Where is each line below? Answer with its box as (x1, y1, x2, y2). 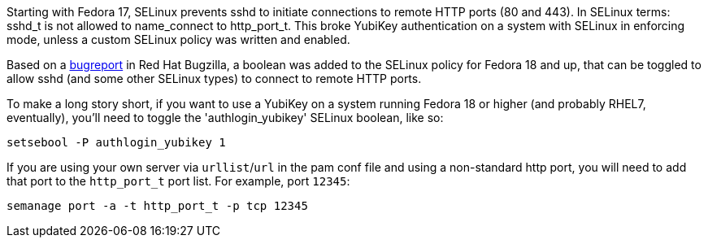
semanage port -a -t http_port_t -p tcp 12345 (7, 199, 308, 212)
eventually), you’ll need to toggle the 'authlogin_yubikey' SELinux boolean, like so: (7, 111, 444, 124)
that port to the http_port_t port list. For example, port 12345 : (7, 174, 350, 188)
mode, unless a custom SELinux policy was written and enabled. (7, 33, 350, 46)
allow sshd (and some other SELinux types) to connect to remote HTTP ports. (7, 72, 422, 85)
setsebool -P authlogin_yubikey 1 (7, 136, 226, 149)
